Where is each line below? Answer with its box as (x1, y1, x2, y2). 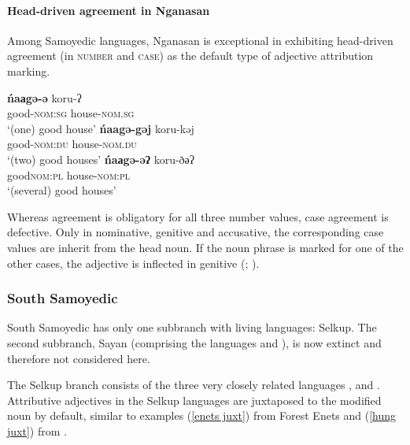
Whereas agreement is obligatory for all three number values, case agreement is (7, 208, 389, 224)
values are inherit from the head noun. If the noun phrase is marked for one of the (7, 239, 404, 255)
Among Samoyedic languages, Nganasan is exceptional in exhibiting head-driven (7, 32, 393, 48)
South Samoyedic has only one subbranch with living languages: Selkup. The (7, 319, 377, 336)
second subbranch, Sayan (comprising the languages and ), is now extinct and (7, 334, 382, 350)
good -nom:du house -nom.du (7, 135, 137, 152)
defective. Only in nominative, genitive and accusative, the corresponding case (7, 224, 384, 240)
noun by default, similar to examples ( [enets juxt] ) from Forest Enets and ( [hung (7, 407, 397, 424)
